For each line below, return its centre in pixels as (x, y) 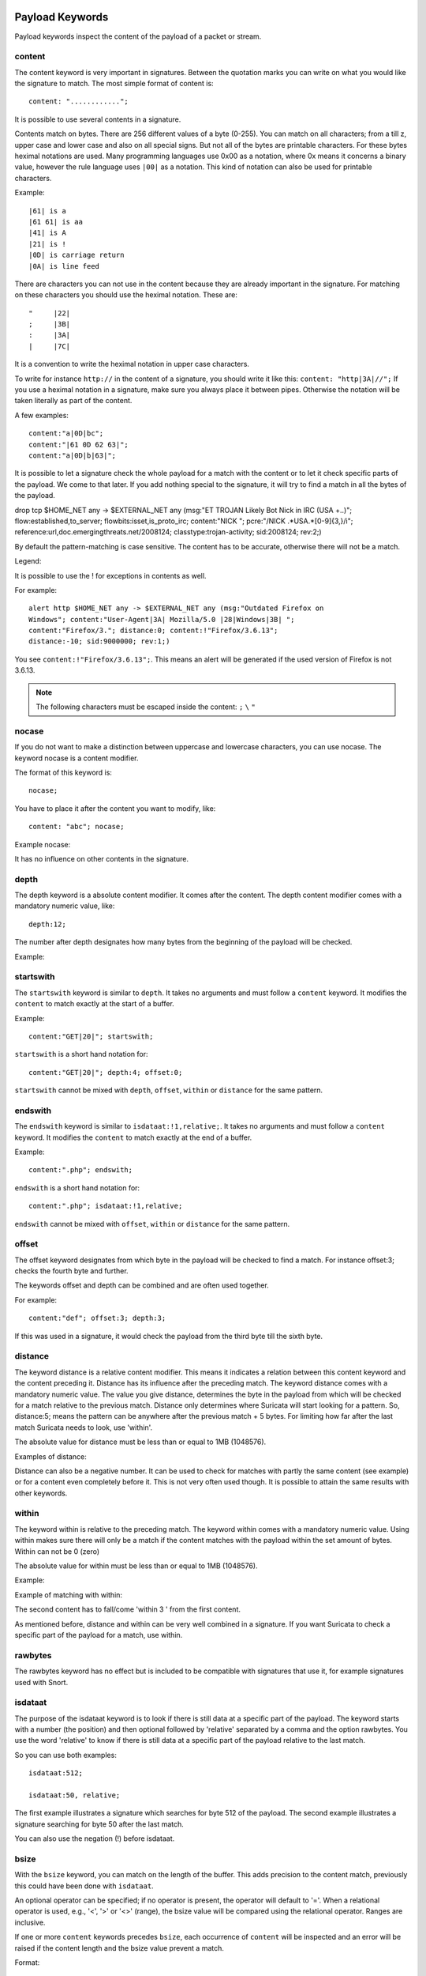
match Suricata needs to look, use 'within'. (84, 1427)
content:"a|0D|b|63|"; (73, 455)
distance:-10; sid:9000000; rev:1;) (99, 641)
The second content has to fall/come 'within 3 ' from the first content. (127, 1609)
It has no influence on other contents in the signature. (102, 858)
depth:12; (47, 924)
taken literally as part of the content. (73, 401)
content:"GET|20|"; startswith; (91, 1036)
